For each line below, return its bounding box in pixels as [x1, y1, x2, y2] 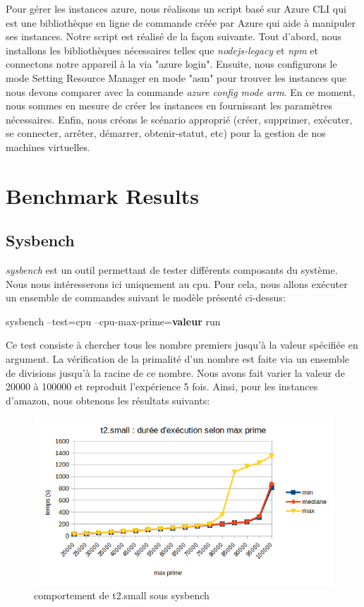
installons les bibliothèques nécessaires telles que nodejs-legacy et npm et [6, 42, 318, 57]
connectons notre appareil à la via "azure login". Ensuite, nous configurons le [6, 56, 337, 71]
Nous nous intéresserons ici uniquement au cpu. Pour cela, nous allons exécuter [6, 276, 348, 291]
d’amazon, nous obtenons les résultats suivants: [6, 392, 210, 407]
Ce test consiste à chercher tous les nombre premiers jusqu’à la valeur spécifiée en [6, 337, 358, 352]
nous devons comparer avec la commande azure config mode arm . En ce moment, [6, 84, 356, 99]
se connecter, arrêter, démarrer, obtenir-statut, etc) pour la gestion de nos [6, 126, 326, 140]
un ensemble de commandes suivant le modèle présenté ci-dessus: [6, 290, 286, 305]
